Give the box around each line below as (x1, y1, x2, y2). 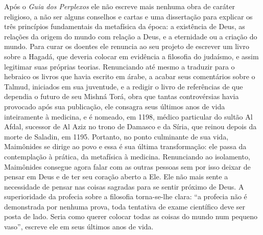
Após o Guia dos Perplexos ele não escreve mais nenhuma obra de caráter (4, 1, 235, 11)
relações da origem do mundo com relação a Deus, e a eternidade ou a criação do (4, 31, 257, 41)
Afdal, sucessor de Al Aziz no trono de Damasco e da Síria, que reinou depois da (4, 121, 257, 132)
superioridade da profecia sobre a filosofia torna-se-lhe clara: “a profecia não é (4, 191, 247, 202)
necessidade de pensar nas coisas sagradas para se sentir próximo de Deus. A (4, 181, 244, 192)
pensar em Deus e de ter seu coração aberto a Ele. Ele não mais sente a (4, 171, 228, 182)
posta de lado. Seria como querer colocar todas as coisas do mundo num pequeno (4, 211, 257, 222)
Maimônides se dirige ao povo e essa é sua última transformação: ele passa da (4, 141, 247, 152)
